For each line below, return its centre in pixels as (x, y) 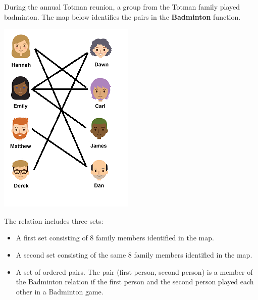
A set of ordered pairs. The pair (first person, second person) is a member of (134, 271)
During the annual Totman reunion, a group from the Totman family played (122, 7)
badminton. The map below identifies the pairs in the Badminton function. (122, 16)
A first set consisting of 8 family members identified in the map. (115, 238)
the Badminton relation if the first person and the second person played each (135, 282)
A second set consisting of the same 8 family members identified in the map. (134, 254)
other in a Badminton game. (60, 291)
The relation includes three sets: (54, 220)
